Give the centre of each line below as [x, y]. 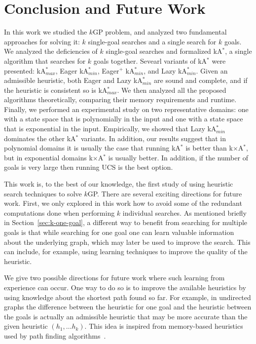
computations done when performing [59, 212]
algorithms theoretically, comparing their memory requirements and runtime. [120, 99]
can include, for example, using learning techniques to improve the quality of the [126, 251]
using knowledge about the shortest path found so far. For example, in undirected [128, 297]
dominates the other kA [40, 138]
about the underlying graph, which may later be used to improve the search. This [127, 242]
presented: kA [25, 70]
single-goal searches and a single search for [152, 41]
